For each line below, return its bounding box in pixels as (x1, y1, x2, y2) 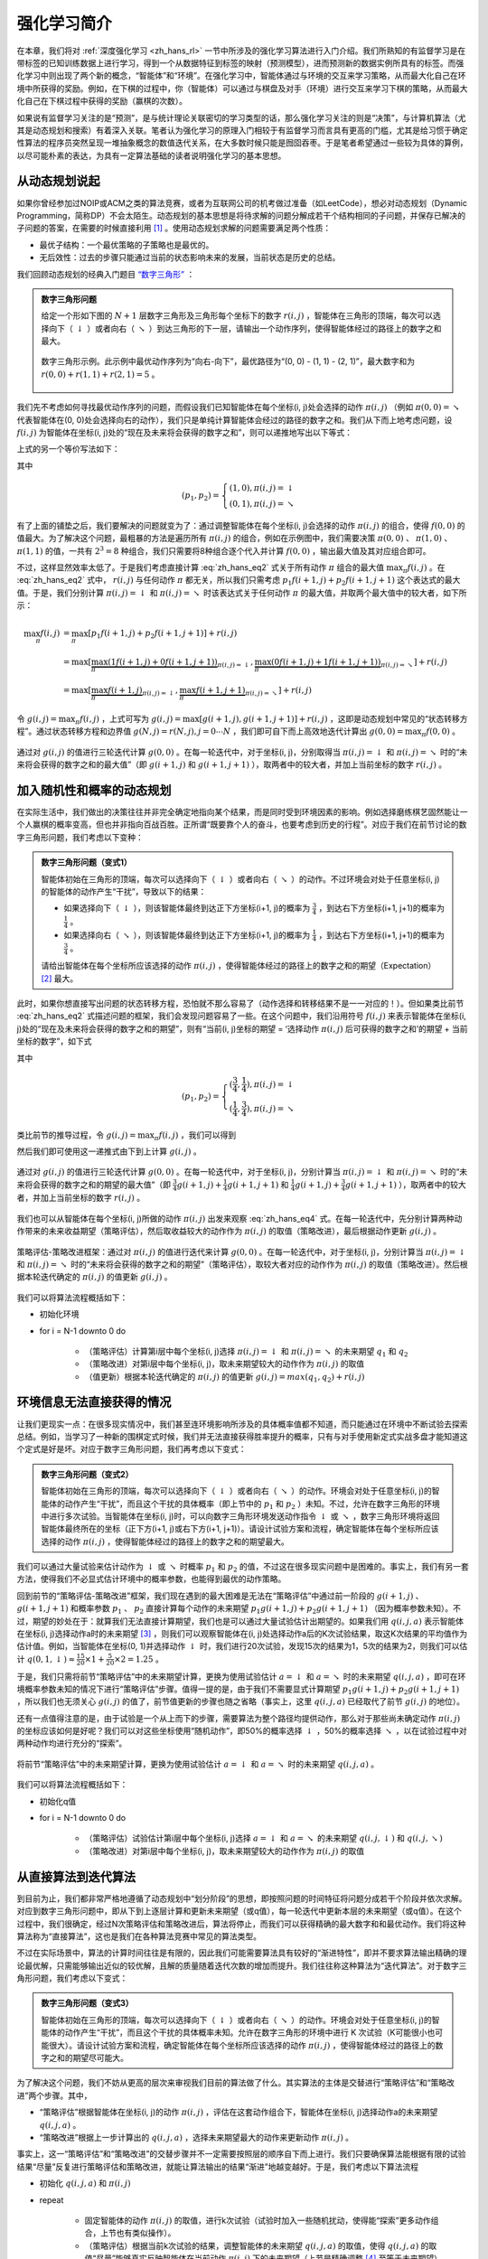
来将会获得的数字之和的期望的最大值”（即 (16, 1179, 172, 1190)
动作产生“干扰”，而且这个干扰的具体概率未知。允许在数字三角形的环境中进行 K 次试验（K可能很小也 (64, 2027, 436, 2038)
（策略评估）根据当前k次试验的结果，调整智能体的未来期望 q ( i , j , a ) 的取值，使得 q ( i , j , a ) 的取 (84, 2240, 437, 2251)
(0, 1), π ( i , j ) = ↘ (229, 499, 294, 510)
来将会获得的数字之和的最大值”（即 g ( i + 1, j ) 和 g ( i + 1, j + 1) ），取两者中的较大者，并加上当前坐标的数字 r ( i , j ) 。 (16, 759, 447, 770)
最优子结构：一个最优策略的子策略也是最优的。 (39, 239, 214, 250)
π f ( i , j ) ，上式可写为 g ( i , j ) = (75, 713, 182, 726)
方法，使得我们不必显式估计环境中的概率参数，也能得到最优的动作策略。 (16, 1573, 286, 1585)
